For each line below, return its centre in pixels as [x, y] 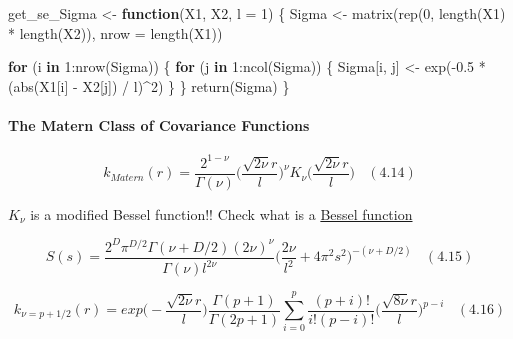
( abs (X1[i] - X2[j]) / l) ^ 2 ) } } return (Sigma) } [149, 85]
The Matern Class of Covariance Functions [159, 124]
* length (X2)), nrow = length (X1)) [115, 32]
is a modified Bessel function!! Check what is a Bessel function [221, 213]
